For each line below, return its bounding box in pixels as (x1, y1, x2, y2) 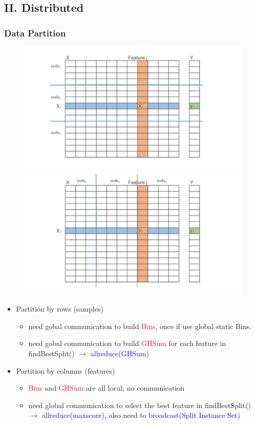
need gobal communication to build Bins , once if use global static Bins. (28, 320, 252, 331)
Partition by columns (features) (16, 365, 115, 376)
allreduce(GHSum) (90, 348, 149, 358)
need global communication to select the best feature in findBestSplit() (28, 399, 251, 410)
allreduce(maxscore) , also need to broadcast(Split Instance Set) (42, 410, 240, 420)
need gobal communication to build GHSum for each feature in (28, 338, 226, 349)
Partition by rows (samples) (16, 303, 103, 314)
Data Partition (4, 26, 66, 39)
